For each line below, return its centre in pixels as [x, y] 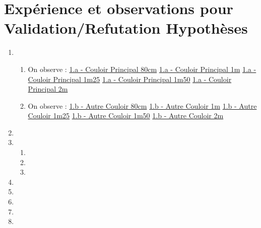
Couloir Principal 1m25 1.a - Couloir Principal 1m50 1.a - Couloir [130, 79]
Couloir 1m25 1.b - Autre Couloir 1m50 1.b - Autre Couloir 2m [126, 116]
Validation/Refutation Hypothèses [126, 28]
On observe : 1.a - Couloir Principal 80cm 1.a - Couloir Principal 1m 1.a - [142, 69]
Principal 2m [48, 89]
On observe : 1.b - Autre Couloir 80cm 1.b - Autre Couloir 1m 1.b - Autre [142, 105]
